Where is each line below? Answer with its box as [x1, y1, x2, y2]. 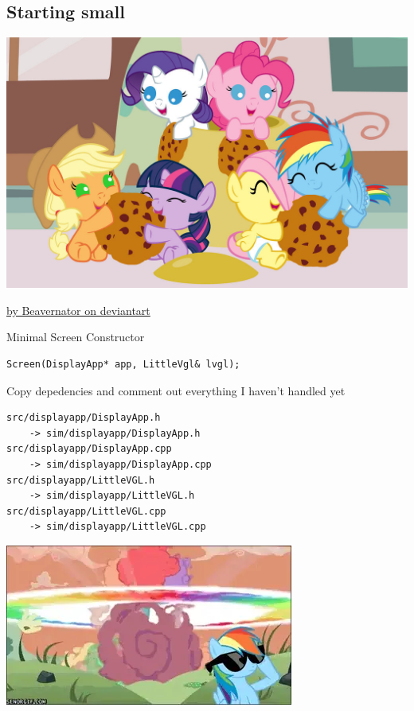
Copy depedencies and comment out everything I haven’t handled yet [6, 382, 346, 398]
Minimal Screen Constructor [6, 328, 145, 345]
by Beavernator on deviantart [6, 301, 150, 318]
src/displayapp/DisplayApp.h [6, 412, 161, 424]
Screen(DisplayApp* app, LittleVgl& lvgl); [6, 358, 240, 370]
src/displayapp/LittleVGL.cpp [6, 505, 166, 517]
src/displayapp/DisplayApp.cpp [6, 443, 172, 455]
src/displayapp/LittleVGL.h [6, 474, 155, 486]
